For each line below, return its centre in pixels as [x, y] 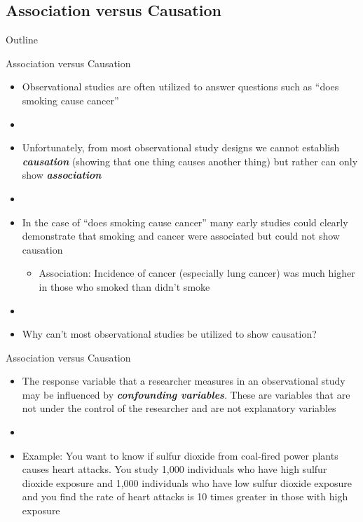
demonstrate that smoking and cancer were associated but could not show [181, 236]
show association [62, 175]
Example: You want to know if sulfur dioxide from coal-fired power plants [180, 455]
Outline [22, 40]
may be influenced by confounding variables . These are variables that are [186, 394]
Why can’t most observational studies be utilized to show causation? [169, 334]
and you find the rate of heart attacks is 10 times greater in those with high [185, 496]
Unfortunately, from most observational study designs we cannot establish [181, 147]
